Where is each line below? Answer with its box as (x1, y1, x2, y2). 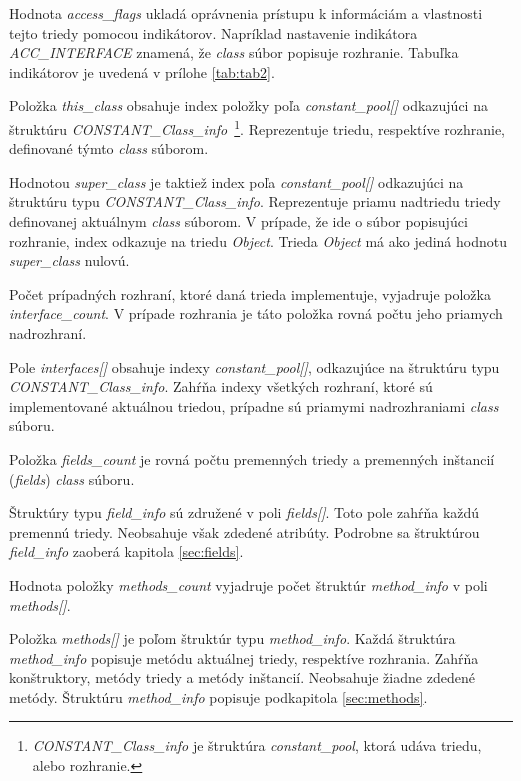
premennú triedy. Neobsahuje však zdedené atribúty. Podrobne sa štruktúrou (9, 521, 480, 542)
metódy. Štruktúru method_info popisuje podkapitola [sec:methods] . (9, 686, 428, 707)
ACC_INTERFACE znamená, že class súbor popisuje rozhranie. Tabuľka (9, 42, 459, 63)
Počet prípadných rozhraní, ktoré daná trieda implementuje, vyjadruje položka (9, 283, 491, 304)
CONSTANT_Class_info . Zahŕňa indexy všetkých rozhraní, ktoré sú (9, 376, 433, 397)
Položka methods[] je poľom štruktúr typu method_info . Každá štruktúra (9, 628, 456, 649)
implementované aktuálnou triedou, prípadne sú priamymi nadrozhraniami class (9, 395, 499, 416)
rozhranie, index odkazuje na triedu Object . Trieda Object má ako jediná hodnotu (9, 230, 507, 251)
